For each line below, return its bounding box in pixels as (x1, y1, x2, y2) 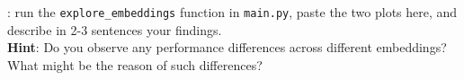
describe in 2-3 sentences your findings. (7, 20, 222, 39)
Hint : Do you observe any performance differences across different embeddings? (7, 38, 447, 57)
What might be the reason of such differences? (7, 55, 263, 74)
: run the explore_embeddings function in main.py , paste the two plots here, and (7, 3, 458, 21)
